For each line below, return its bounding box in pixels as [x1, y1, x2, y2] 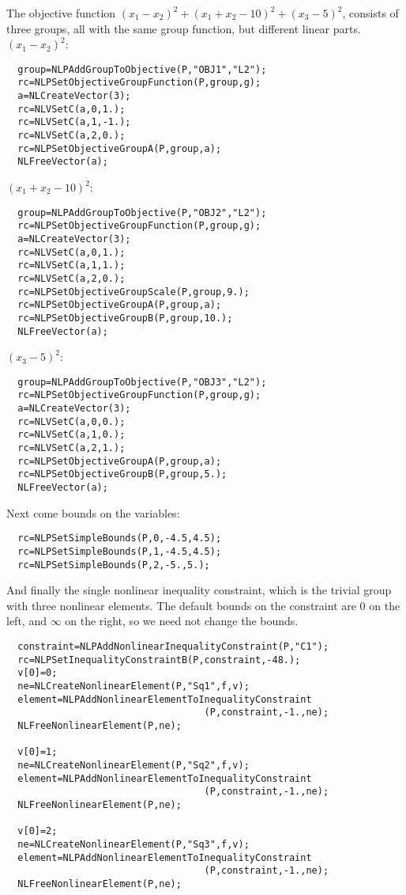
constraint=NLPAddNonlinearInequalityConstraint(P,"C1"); [17, 641, 329, 653]
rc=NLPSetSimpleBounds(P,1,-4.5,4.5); [17, 545, 222, 557]
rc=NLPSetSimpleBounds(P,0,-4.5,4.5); [17, 533, 222, 544]
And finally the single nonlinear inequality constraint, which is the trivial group [6, 582, 392, 598]
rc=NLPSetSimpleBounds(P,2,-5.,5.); [17, 559, 210, 571]
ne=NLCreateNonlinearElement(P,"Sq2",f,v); [17, 759, 250, 771]
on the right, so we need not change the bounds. [65, 612, 299, 629]
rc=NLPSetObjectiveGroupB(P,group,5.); [17, 468, 227, 480]
